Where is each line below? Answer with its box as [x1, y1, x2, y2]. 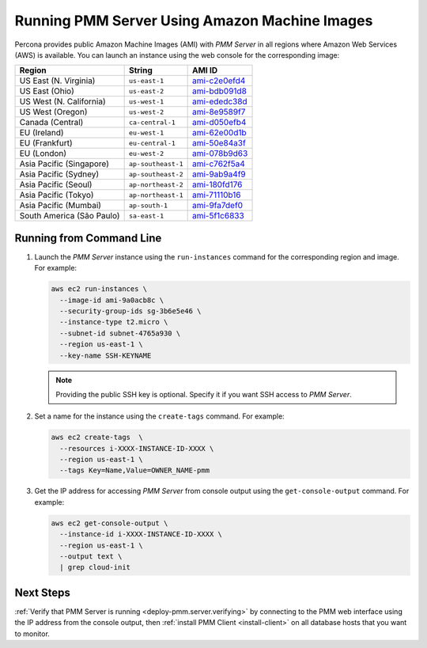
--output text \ [59, 552, 123, 561]
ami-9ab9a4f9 [191, 169, 246, 180]
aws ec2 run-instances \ [51, 285, 148, 294]
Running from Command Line [14, 231, 162, 244]
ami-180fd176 [191, 179, 243, 190]
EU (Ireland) [19, 127, 64, 138]
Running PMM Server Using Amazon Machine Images [14, 12, 373, 29]
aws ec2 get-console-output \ [51, 518, 168, 528]
